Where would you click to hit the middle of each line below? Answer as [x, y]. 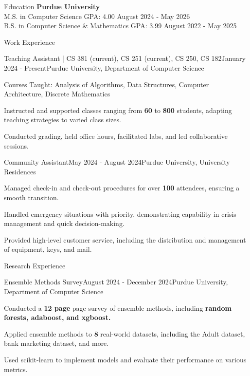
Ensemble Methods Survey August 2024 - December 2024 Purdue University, [116, 282]
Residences [20, 171]
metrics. [16, 369]
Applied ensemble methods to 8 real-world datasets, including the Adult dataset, [125, 333]
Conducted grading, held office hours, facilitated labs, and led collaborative [116, 136]
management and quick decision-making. [64, 223]
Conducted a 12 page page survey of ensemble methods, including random [118, 308]
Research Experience [35, 265]
